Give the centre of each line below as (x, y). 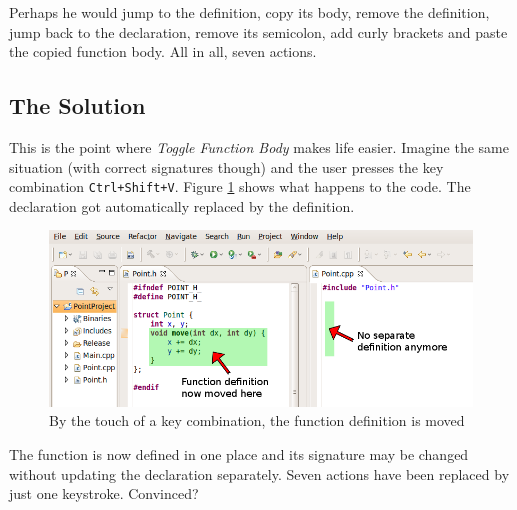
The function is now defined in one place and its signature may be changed (239, 454)
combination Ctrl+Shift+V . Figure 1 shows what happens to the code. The (240, 186)
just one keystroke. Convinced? (104, 493)
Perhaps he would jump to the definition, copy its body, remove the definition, (249, 12)
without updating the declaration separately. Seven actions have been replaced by (259, 473)
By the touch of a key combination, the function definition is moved (257, 420)
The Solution (77, 105)
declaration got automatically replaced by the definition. (182, 205)
